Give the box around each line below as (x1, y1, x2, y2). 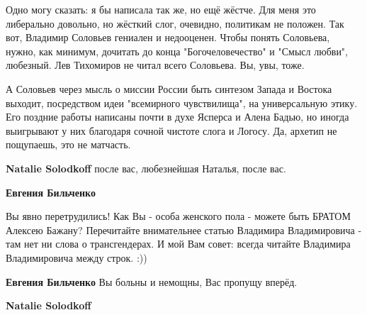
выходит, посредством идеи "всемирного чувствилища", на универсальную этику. (6, 95, 358, 110)
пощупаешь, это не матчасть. (6, 137, 131, 152)
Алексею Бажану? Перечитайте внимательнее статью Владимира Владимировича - (6, 222, 362, 237)
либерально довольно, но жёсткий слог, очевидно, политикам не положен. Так (6, 16, 344, 31)
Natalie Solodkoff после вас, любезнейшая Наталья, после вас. (6, 160, 286, 175)
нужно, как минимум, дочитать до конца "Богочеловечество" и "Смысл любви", (6, 43, 348, 58)
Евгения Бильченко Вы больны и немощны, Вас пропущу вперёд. (6, 274, 298, 289)
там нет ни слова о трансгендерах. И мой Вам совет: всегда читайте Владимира (6, 236, 351, 251)
